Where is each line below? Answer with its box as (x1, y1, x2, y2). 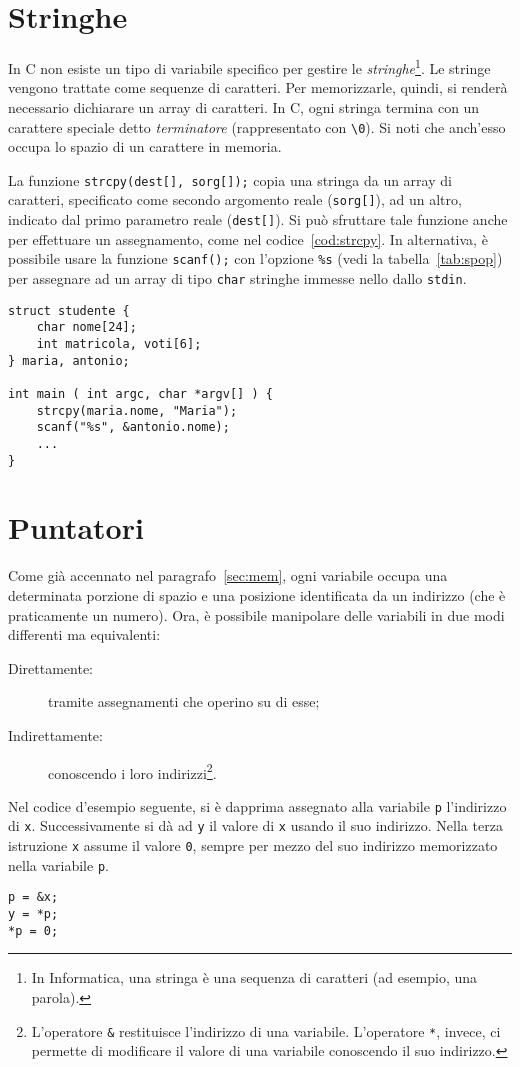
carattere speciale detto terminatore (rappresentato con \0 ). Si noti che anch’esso (8, 116, 506, 137)
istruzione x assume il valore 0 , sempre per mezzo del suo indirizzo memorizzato (8, 835, 498, 856)
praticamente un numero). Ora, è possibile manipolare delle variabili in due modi (8, 604, 505, 625)
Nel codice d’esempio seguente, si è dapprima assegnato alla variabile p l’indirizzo (8, 795, 507, 816)
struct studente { (8, 303, 130, 318)
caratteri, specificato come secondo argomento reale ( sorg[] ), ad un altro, (8, 189, 462, 210)
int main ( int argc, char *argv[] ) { (8, 386, 273, 401)
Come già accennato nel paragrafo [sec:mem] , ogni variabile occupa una (8, 565, 448, 586)
